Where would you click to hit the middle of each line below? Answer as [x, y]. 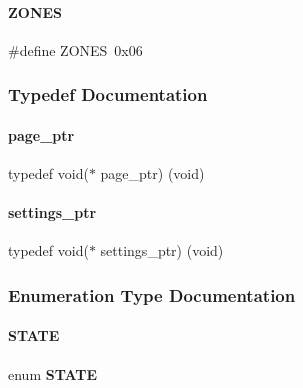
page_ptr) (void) [152, 173]
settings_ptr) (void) [162, 250]
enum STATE [53, 373]
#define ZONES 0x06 [75, 49]
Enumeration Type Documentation [152, 294]
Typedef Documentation [108, 94]
